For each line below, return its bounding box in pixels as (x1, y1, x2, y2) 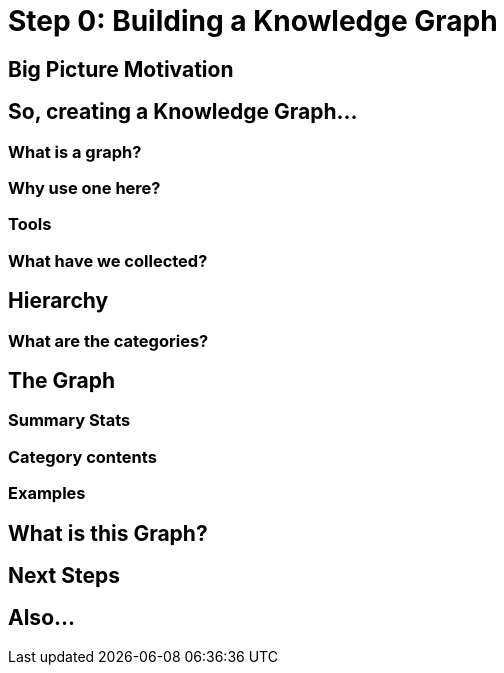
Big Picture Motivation (8, 56, 234, 82)
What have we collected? (8, 250, 208, 271)
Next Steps (8, 563, 120, 588)
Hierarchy (8, 288, 109, 314)
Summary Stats (8, 410, 131, 431)
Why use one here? (8, 177, 161, 198)
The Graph (8, 367, 116, 393)
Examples (8, 483, 86, 504)
